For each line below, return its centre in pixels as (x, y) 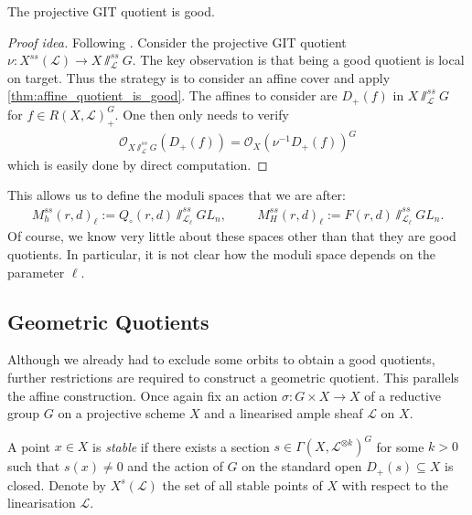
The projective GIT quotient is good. (111, 11)
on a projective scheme (122, 413)
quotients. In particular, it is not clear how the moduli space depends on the (221, 253)
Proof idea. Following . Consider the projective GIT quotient (177, 42)
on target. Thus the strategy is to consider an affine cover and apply (199, 77)
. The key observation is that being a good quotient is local (298, 60)
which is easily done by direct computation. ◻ (138, 164)
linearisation (42, 503)
